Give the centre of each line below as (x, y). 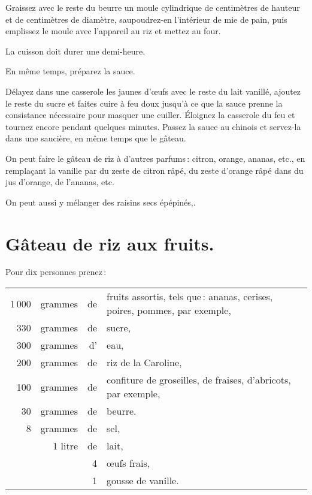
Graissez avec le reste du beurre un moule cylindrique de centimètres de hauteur (153, 7)
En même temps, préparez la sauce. (70, 71)
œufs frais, (128, 463)
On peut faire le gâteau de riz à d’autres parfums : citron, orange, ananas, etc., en (155, 158)
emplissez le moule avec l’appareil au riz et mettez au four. (113, 31)
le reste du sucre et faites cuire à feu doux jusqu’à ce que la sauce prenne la (144, 103)
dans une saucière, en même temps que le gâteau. (96, 138)
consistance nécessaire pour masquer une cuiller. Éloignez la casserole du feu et (150, 115)
